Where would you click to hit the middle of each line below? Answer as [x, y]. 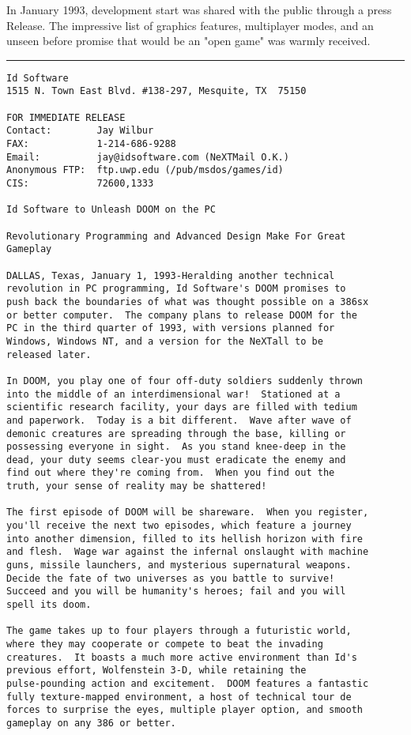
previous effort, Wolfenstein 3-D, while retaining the [156, 671]
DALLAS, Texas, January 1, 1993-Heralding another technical [171, 275]
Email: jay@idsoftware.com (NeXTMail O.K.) [148, 157]
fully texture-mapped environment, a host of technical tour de [179, 697]
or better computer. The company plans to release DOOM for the [182, 315]
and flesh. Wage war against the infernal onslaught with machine [188, 552]
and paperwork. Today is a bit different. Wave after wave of [179, 420]
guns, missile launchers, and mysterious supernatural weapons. [179, 565]
